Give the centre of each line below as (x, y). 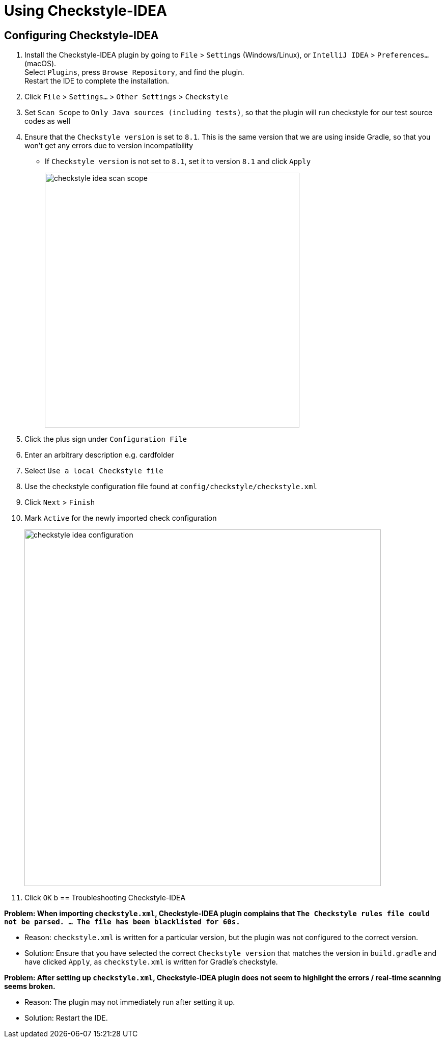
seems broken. (30, 986)
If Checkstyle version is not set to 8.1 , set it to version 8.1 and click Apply (178, 162)
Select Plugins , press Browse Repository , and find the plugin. (134, 72)
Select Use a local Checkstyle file (94, 471)
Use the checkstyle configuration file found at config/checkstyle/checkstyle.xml (171, 487)
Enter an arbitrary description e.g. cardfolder (99, 455)
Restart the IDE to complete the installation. (97, 81)
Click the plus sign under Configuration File (106, 439)
